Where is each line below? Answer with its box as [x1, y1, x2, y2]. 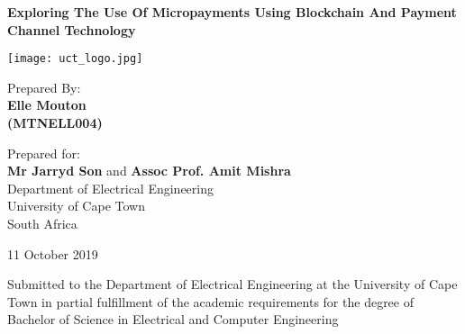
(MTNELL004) [7, 113, 103, 132]
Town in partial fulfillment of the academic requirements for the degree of [7, 292, 414, 311]
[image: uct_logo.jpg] [7, 52, 143, 66]
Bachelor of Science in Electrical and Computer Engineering [7, 310, 339, 329]
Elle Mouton [7, 95, 87, 114]
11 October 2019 [7, 244, 98, 263]
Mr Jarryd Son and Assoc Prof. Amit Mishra [7, 161, 291, 180]
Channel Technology [7, 20, 136, 39]
